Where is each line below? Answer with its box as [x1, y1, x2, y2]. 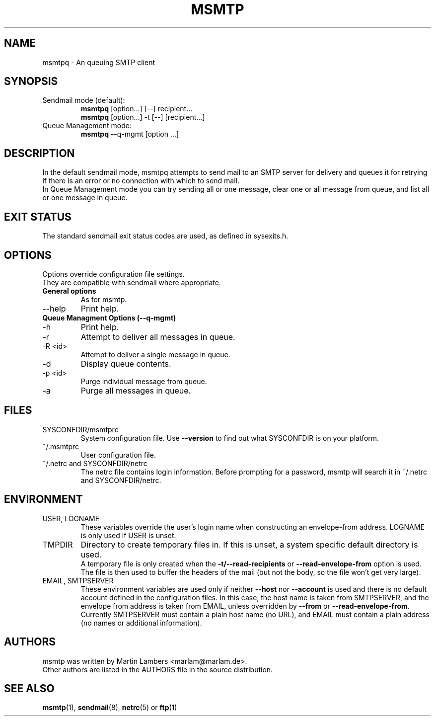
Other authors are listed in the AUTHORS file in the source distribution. [42, 665, 273, 674]
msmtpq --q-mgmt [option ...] [80, 130, 179, 139]
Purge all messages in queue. [80, 385, 191, 396]
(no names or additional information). [80, 618, 202, 627]
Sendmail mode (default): [42, 96, 125, 105]
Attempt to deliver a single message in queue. [80, 350, 230, 359]
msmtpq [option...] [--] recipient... [80, 104, 193, 113]
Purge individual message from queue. [80, 377, 207, 386]
